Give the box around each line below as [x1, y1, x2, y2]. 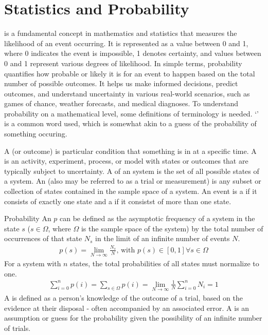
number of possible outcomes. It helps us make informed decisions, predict [4, 78, 238, 89]
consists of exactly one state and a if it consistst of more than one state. [4, 195, 231, 206]
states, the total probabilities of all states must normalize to [70, 258, 259, 268]
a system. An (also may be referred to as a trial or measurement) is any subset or [4, 175, 261, 186]
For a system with [4, 258, 61, 268]
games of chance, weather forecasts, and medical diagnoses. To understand [4, 98, 239, 109]
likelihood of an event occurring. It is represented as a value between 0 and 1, [4, 37, 248, 48]
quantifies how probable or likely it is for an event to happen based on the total [4, 68, 255, 78]
